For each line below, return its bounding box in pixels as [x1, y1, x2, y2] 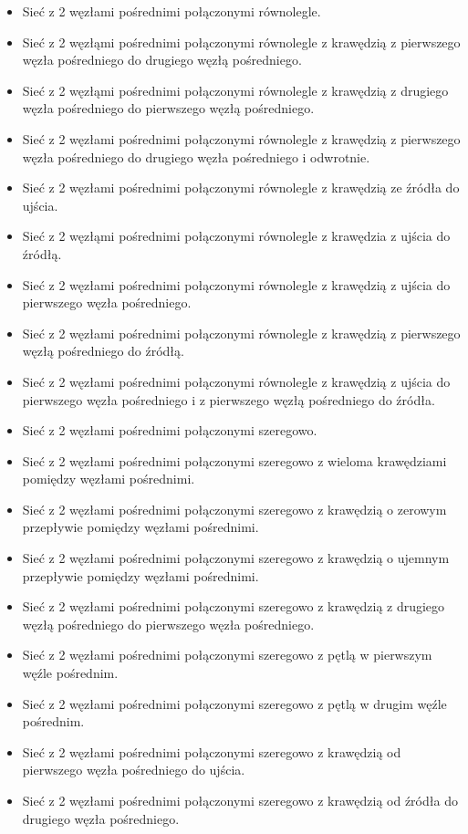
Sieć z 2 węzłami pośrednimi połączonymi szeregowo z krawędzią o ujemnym [22, 548, 450, 568]
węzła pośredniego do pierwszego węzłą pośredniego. [22, 99, 315, 118]
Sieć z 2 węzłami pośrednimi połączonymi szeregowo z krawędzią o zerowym [22, 499, 447, 518]
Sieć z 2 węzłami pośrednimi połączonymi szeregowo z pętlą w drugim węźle [22, 693, 447, 713]
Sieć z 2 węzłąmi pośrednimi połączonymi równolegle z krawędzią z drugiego [22, 80, 449, 99]
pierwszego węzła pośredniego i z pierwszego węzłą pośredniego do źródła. [22, 390, 435, 409]
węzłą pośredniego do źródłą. [22, 341, 184, 360]
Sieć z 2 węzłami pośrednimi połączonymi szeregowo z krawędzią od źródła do [22, 791, 458, 809]
